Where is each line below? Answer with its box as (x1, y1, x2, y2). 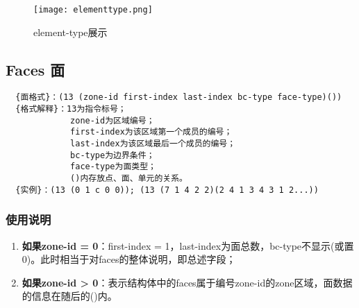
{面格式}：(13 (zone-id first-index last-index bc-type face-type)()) (15, 92, 342, 103)
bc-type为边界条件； (70, 150, 155, 160)
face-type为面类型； (70, 162, 156, 172)
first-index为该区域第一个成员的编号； (70, 127, 233, 137)
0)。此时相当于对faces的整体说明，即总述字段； (22, 252, 236, 266)
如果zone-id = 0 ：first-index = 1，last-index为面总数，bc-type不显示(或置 (22, 238, 354, 253)
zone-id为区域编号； (70, 115, 155, 126)
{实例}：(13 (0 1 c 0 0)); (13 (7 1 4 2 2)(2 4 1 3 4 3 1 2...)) (15, 185, 319, 195)
